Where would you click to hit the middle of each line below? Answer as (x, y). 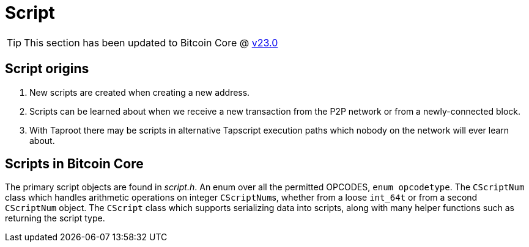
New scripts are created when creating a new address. (140, 92)
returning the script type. (55, 218)
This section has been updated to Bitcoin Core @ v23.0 (151, 42)
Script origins (47, 69)
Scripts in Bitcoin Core (74, 164)
